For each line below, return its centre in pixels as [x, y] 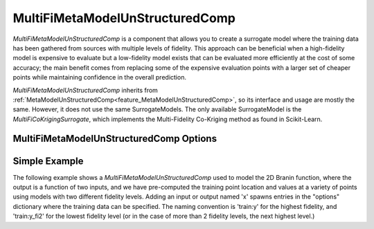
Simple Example [48, 161]
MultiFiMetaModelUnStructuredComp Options [115, 139]
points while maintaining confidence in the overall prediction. [100, 77]
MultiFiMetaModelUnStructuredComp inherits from [86, 90]
